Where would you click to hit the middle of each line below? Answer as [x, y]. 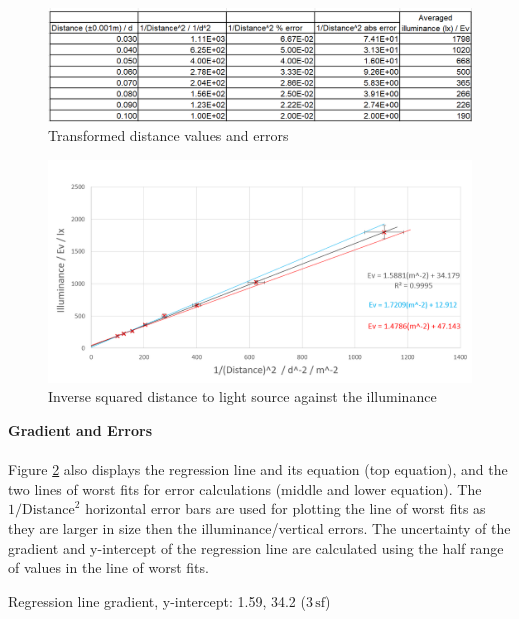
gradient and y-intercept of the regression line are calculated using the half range [256, 547]
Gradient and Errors [80, 430]
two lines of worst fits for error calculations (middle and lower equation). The [245, 488]
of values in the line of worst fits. [108, 567]
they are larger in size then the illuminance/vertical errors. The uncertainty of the [259, 527]
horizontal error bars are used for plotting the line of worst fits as [285, 508]
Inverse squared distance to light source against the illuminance [242, 396]
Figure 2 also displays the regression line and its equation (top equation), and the [258, 469]
